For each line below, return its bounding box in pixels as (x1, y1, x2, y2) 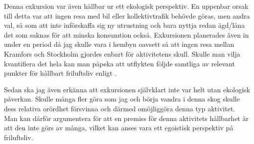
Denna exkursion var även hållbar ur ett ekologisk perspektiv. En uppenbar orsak (4, 1, 249, 11)
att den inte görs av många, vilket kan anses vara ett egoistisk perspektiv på (4, 123, 233, 133)
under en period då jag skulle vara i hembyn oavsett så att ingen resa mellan (4, 39, 234, 49)
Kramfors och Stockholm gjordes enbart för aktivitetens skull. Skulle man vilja (4, 48, 240, 59)
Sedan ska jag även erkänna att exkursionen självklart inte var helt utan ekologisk (4, 84, 250, 94)
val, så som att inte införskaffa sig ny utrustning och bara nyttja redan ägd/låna (4, 20, 245, 30)
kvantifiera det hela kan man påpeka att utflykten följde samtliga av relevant (4, 58, 235, 68)
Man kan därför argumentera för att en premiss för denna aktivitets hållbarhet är (4, 113, 249, 123)
